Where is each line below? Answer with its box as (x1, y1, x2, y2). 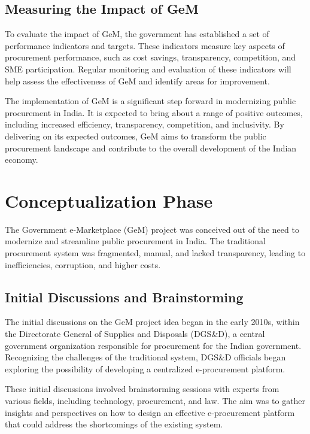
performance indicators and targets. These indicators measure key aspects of (5, 39, 285, 51)
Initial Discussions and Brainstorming (5, 287, 244, 306)
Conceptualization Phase (5, 188, 213, 213)
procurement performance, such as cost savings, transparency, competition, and (5, 51, 296, 63)
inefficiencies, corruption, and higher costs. (5, 258, 161, 271)
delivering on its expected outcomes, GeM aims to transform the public (5, 129, 266, 142)
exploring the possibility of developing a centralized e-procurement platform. (5, 362, 285, 375)
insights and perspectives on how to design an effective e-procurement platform (5, 406, 295, 418)
